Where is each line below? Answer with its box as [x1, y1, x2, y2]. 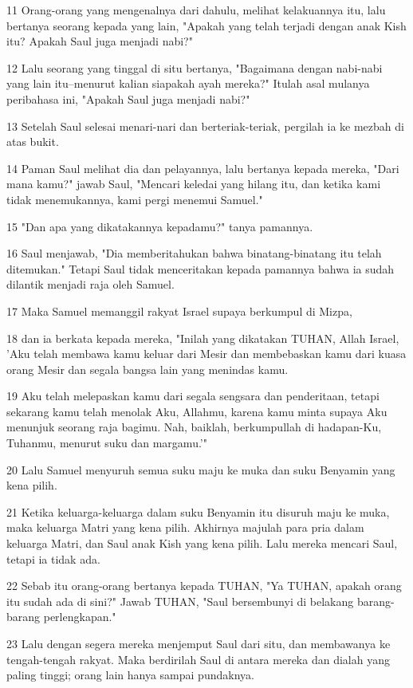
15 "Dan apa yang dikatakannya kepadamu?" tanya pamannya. [6, 218, 313, 234]
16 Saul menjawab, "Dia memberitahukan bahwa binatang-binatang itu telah [6, 245, 382, 261]
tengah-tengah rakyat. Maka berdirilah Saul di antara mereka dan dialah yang [6, 651, 390, 667]
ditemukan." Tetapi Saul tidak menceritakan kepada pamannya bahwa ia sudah [6, 260, 395, 277]
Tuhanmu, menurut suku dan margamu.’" [6, 434, 207, 451]
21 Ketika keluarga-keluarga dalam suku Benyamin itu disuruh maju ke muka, [6, 503, 390, 520]
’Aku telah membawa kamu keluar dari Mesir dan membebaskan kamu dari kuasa [6, 345, 407, 362]
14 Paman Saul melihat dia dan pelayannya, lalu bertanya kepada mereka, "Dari [6, 159, 399, 176]
